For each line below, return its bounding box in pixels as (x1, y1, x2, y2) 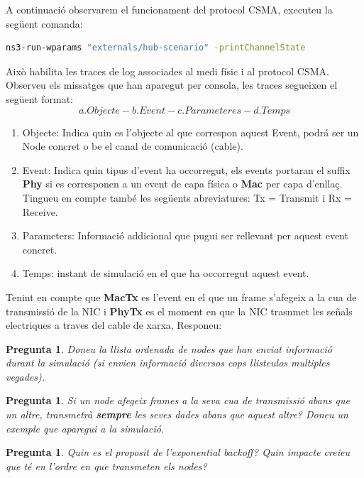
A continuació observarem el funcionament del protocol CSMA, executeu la (6, 2, 333, 16)
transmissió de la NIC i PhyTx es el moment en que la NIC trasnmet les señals (6, 303, 353, 318)
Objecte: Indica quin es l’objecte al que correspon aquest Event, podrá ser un (22, 124, 359, 139)
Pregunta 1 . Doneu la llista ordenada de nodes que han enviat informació (6, 341, 332, 356)
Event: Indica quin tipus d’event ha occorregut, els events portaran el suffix (22, 162, 351, 177)
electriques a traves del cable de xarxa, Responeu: (6, 317, 222, 332)
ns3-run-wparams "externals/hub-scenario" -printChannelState (6, 43, 306, 53)
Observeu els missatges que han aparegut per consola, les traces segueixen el (6, 77, 338, 92)
